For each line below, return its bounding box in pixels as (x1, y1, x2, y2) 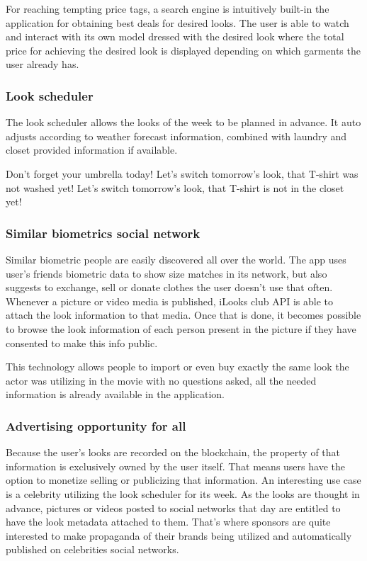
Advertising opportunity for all (6, 416, 186, 434)
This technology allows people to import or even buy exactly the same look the (6, 359, 349, 374)
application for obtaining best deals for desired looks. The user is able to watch (6, 15, 349, 30)
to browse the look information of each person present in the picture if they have (6, 321, 356, 336)
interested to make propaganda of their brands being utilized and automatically (6, 528, 352, 543)
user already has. (6, 57, 79, 72)
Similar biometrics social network (6, 224, 201, 242)
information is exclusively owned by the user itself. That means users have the (6, 458, 345, 473)
